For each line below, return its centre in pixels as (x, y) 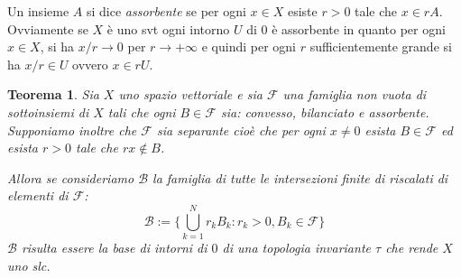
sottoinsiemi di (48, 111)
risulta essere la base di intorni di (114, 248)
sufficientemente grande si (381, 46)
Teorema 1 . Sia (53, 94)
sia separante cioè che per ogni (241, 130)
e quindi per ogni (249, 46)
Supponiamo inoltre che (72, 130)
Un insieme (38, 11)
